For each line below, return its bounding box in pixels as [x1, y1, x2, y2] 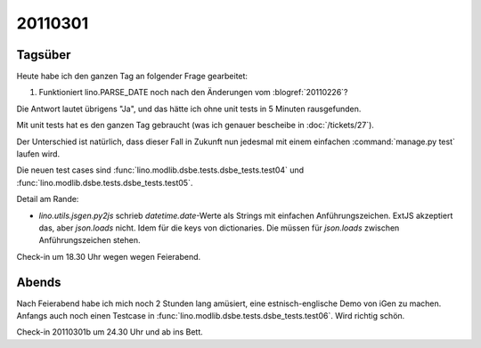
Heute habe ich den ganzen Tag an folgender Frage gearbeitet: [16, 71, 249, 82]
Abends [16, 274, 61, 289]
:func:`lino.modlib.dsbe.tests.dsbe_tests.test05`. [16, 177, 193, 188]
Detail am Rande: [16, 194, 79, 205]
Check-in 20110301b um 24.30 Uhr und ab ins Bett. [16, 327, 204, 337]
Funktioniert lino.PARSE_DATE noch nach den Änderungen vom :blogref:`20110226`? [38, 87, 348, 98]
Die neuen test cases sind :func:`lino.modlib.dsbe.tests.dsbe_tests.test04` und [16, 165, 305, 175]
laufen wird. [16, 149, 61, 159]
